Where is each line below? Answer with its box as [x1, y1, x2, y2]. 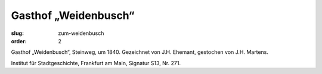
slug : [11, 30, 24, 37]
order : [11, 37, 27, 44]
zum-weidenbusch [58, 30, 104, 37]
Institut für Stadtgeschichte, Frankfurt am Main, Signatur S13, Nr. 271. [11, 59, 181, 66]
